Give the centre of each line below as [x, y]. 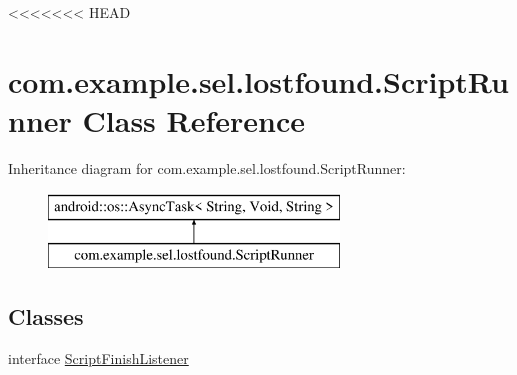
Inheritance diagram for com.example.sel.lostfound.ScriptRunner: [207, 167]
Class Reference [194, 119]
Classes [46, 316]
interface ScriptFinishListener [98, 357]
